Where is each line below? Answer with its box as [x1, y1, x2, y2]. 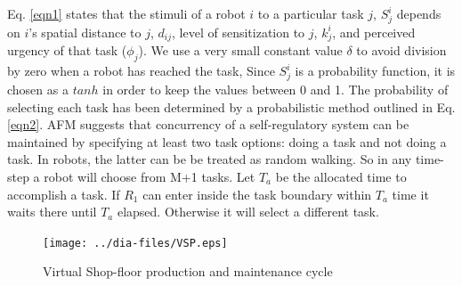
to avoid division [356, 41, 447, 60]
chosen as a [7, 80, 69, 98]
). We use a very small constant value [138, 41, 343, 60]
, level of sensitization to [172, 22, 305, 41]
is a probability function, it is [295, 61, 456, 80]
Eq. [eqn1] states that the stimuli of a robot [7, 4, 246, 22]
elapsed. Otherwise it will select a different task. [117, 202, 379, 221]
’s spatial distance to [28, 22, 142, 41]
